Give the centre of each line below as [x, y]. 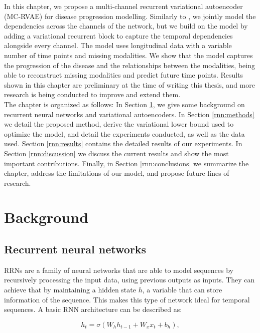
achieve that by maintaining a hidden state [70, 290]
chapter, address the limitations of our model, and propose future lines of [117, 173]
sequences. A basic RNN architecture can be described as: [93, 309]
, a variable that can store [182, 290]
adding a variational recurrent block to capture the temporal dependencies [118, 35]
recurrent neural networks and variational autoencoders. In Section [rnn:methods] [129, 114]
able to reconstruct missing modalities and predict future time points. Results [124, 75]
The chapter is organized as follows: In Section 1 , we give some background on [124, 104]
